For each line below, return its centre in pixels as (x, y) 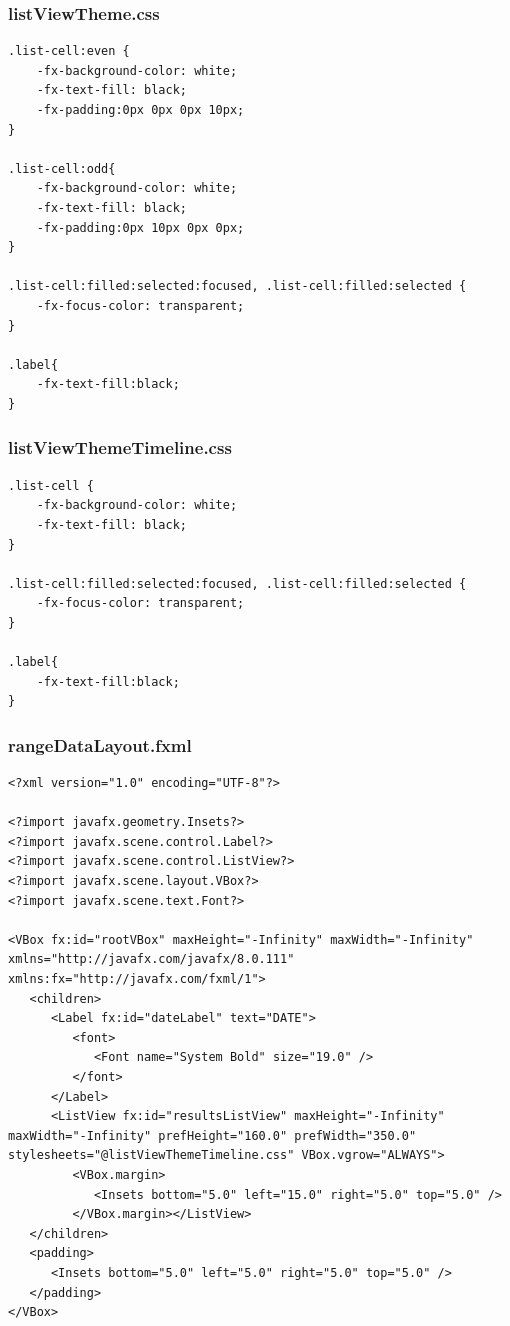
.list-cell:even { (69, 51)
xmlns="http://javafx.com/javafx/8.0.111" (151, 959)
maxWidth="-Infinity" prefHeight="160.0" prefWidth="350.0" (212, 1135)
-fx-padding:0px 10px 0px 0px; (140, 227)
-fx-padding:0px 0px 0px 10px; (140, 110)
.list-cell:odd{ (62, 168)
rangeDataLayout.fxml (100, 744)
